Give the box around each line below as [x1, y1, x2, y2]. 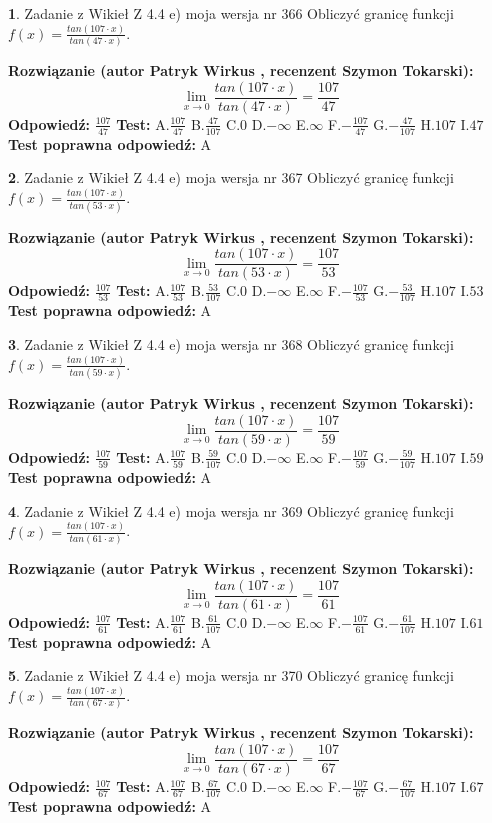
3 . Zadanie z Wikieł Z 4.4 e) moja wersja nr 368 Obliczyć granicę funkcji [8, 334, 454, 355]
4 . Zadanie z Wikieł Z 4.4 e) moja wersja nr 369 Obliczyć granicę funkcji [8, 500, 454, 521]
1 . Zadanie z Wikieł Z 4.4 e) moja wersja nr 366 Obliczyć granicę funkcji [8, 3, 454, 23]
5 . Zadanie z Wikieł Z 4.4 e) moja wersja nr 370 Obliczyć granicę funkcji [8, 665, 454, 686]
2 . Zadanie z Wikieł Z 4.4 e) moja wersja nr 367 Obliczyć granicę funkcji [8, 167, 454, 188]
